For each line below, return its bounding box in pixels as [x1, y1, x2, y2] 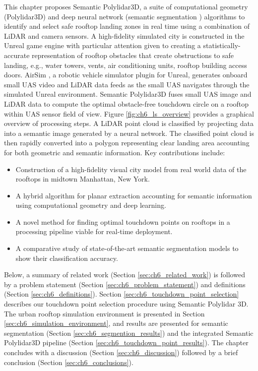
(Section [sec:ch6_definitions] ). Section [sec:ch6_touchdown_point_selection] [4, 289, 239, 299]
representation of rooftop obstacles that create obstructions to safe [32, 50, 234, 60]
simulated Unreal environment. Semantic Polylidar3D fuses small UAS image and [4, 89, 252, 99]
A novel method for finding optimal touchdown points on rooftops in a [15, 216, 230, 227]
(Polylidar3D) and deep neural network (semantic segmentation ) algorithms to [4, 11, 245, 21]
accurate [4, 50, 30, 60]
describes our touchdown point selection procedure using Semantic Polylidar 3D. [4, 299, 249, 309]
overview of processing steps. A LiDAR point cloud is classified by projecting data [4, 118, 254, 128]
